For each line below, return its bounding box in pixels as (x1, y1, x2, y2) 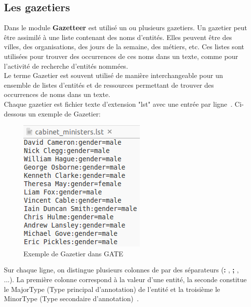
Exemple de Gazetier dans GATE (23, 248, 123, 258)
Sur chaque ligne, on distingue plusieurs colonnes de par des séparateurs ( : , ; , (4, 265, 239, 275)
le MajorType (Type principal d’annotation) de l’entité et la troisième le (4, 284, 220, 294)
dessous (4, 108, 26, 118)
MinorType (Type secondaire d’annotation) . (4, 293, 139, 304)
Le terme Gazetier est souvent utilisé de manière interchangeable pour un (4, 70, 223, 80)
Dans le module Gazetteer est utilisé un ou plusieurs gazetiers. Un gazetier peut (4, 22, 248, 33)
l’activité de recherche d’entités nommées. (4, 60, 128, 71)
